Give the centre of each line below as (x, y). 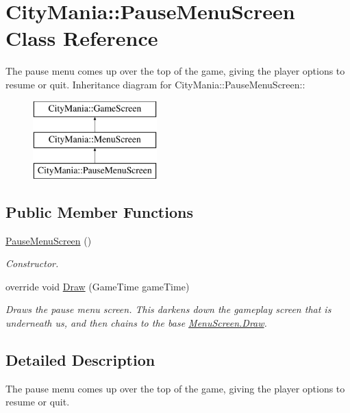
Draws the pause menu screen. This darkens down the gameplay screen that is (168, 309)
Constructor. (32, 263)
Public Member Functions (99, 211)
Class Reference (82, 38)
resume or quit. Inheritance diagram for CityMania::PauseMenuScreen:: (155, 84)
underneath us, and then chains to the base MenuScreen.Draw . (136, 323)
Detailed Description (80, 360)
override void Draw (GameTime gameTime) (98, 286)
